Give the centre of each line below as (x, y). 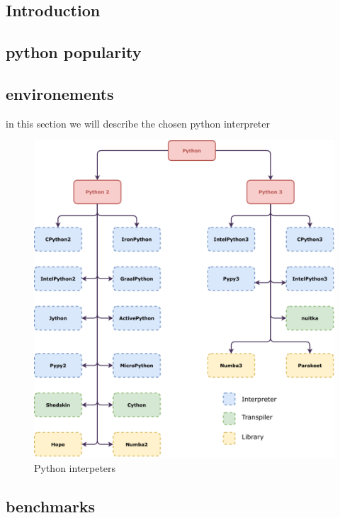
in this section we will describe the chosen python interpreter (138, 123)
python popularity (74, 52)
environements (60, 93)
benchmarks (51, 506)
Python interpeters (75, 467)
